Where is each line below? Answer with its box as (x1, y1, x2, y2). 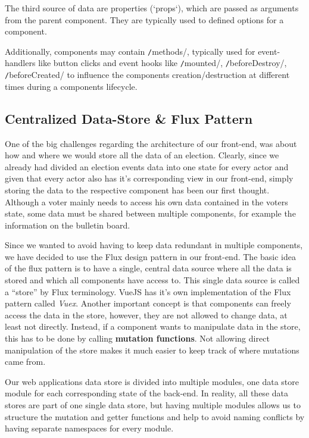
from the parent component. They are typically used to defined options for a (5, 13, 284, 26)
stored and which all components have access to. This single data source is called (5, 274, 300, 286)
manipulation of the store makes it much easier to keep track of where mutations (5, 343, 299, 356)
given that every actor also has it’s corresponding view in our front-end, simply (5, 172, 294, 184)
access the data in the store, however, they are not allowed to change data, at (5, 308, 288, 321)
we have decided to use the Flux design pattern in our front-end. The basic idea (5, 250, 296, 262)
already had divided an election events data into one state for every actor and (5, 160, 289, 173)
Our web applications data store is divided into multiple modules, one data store (5, 375, 299, 387)
